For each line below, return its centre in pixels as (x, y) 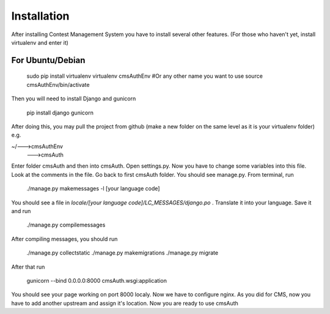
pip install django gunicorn (60, 113)
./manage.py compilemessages (66, 225)
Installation (40, 16)
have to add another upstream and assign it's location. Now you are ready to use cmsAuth (125, 303)
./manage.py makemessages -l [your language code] (93, 189)
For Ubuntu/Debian (48, 60)
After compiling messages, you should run (64, 239)
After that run (28, 267)
